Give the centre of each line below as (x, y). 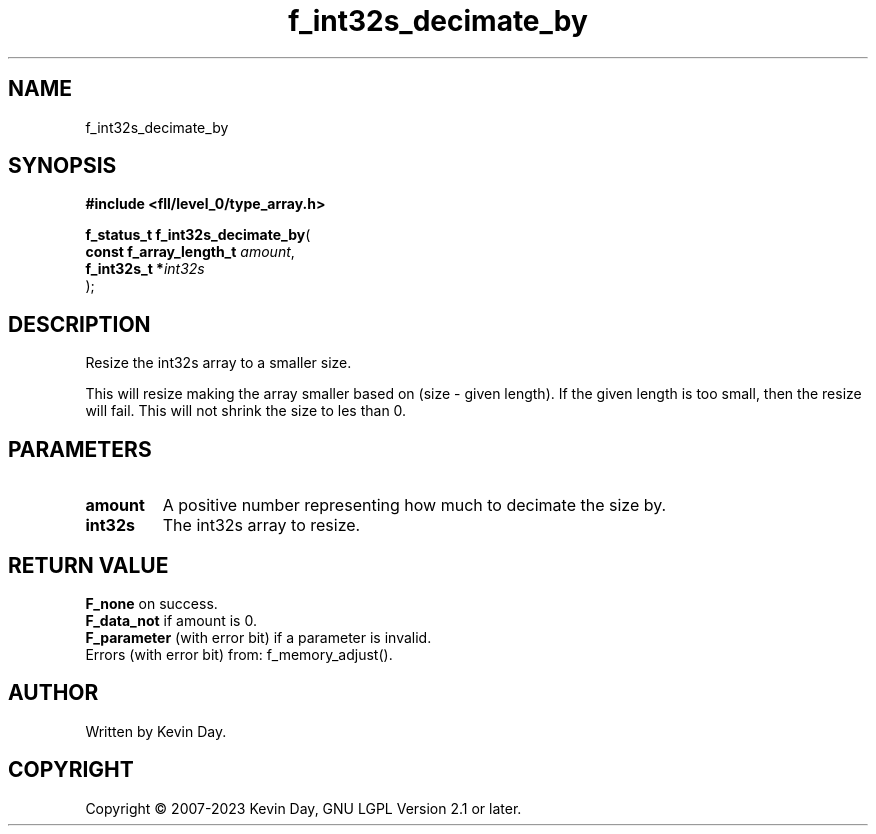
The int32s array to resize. (261, 525)
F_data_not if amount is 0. (171, 620)
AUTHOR (53, 693)
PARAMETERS (80, 449)
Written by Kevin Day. (156, 731)
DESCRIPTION (79, 324)
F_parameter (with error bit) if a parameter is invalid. (258, 637)
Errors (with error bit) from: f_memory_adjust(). (239, 654)
